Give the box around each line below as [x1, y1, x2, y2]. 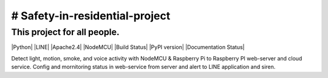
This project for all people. [11, 27, 120, 37]
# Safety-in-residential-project [11, 9, 171, 22]
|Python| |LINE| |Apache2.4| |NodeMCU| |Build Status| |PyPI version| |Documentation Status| [11, 44, 245, 51]
